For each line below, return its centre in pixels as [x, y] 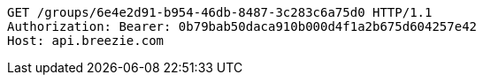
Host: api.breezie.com [86, 41]
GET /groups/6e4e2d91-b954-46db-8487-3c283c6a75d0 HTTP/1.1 [220, 12]
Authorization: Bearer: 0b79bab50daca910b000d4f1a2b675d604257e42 [242, 26]
